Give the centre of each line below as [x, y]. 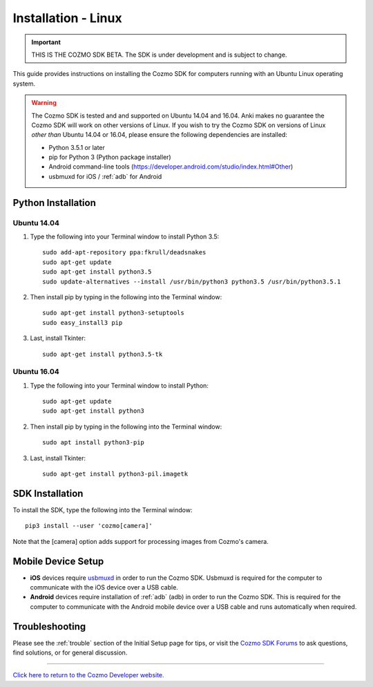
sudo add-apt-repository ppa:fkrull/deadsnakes [124, 253]
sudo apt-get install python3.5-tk [103, 354]
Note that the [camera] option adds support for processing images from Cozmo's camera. [141, 541]
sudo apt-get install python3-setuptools [113, 313]
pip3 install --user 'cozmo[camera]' [89, 526]
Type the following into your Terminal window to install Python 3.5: [125, 236]
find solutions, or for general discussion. [70, 652]
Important [46, 42]
